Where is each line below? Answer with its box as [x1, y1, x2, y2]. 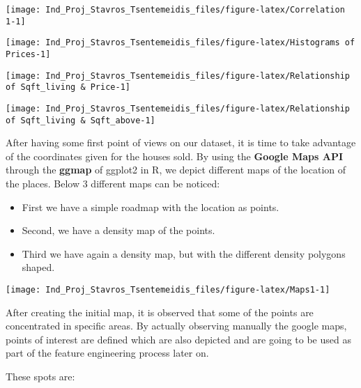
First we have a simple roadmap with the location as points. [22, 199, 279, 214]
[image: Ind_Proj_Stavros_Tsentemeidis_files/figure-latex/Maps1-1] [6, 285, 330, 295]
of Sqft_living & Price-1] [6, 82, 130, 93]
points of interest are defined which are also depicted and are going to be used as [6, 332, 351, 346]
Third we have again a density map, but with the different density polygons [22, 246, 346, 261]
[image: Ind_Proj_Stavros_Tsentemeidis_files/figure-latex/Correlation [6, 5, 345, 15]
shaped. [22, 260, 55, 274]
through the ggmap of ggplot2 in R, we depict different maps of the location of [6, 162, 346, 177]
